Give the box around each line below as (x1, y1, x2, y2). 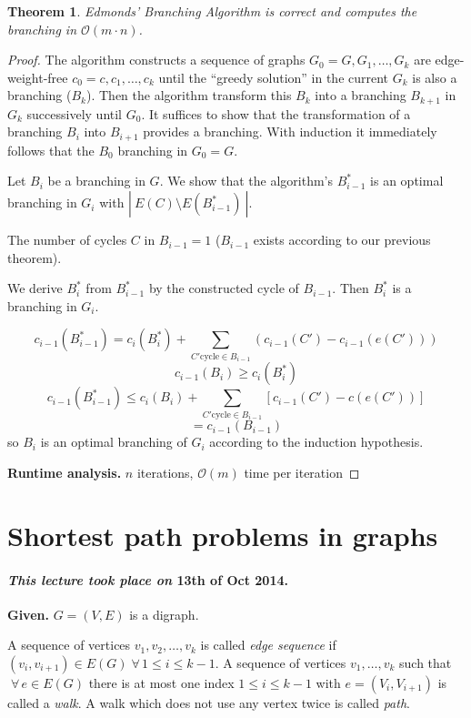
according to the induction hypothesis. (209, 432, 424, 451)
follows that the (7, 140, 95, 159)
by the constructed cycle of (148, 278, 299, 298)
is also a (412, 67, 457, 86)
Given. (7, 604, 49, 623)
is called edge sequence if (200, 635, 336, 654)
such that (399, 652, 452, 672)
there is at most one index (88, 672, 235, 692)
